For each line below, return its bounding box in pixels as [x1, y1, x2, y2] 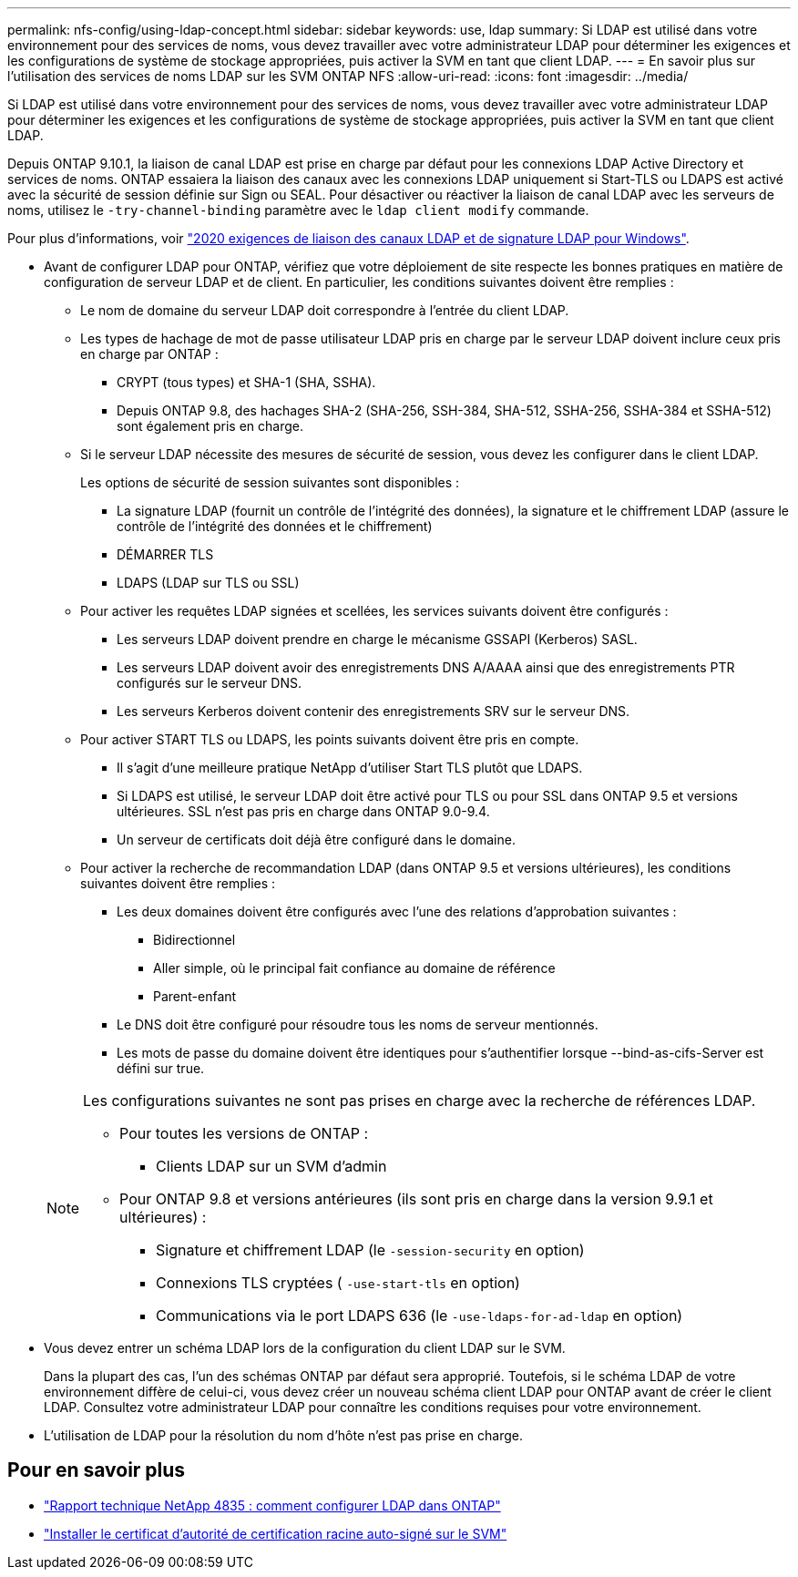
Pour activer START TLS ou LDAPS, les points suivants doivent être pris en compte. [80, 732, 579, 747]
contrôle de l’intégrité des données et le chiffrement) [117, 518, 433, 534]
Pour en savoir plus [7, 1459, 186, 1482]
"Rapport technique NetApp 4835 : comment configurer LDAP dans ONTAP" [44, 1497, 501, 1513]
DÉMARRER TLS [117, 547, 214, 562]
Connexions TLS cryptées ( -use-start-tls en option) [156, 1274, 520, 1292]
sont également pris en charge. [117, 418, 303, 434]
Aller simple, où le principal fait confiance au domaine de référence [153, 960, 556, 976]
